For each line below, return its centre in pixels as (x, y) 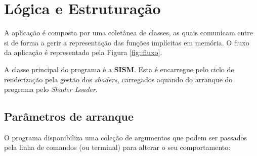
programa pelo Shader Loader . (51, 89)
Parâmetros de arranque (69, 116)
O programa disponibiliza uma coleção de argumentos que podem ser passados (126, 137)
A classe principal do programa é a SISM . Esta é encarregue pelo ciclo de (119, 69)
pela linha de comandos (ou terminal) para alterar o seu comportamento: (117, 147)
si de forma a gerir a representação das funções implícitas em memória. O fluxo (127, 42)
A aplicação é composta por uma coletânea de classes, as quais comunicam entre (128, 33)
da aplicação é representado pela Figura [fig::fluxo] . (83, 52)
